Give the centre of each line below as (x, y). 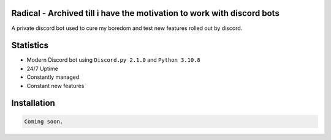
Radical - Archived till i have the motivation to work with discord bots (146, 13)
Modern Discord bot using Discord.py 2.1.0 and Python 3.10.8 (113, 60)
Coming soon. (44, 121)
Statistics (30, 46)
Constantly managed (53, 77)
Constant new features (55, 86)
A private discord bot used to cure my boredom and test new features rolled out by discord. (127, 28)
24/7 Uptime (42, 68)
